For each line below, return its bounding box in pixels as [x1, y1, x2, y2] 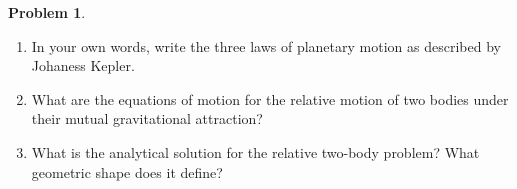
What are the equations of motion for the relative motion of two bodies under [31, 88, 509, 109]
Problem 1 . [8, 2, 86, 22]
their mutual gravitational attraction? [31, 108, 263, 129]
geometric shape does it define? [31, 161, 223, 182]
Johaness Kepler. [31, 55, 135, 76]
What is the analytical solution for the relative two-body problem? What [31, 141, 480, 162]
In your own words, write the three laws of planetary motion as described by [31, 35, 501, 56]
